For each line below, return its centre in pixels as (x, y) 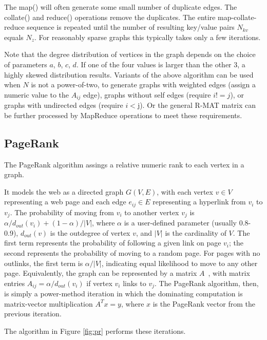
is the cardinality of (196, 232)
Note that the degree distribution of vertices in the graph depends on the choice (130, 54)
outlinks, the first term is (44, 263)
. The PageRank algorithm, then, (207, 283)
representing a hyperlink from (199, 202)
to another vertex (152, 212)
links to (135, 283)
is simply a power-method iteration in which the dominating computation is (123, 294)
